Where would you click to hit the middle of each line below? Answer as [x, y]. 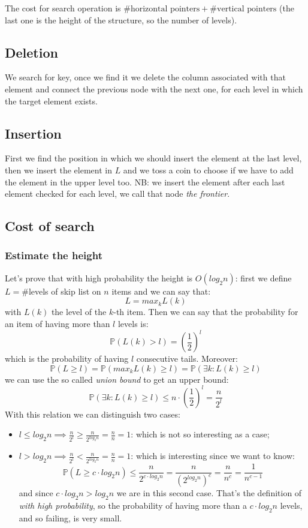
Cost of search [50, 226]
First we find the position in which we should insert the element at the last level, [153, 158]
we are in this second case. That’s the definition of [209, 493]
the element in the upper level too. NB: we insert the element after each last [145, 181]
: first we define [263, 277]
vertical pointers [247, 9]
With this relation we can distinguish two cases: [93, 414]
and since [36, 493]
